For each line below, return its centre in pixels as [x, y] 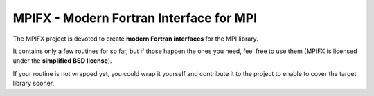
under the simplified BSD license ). [62, 61]
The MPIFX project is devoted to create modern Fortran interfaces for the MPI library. [136, 39]
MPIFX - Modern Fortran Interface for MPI [135, 18]
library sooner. [34, 84]
